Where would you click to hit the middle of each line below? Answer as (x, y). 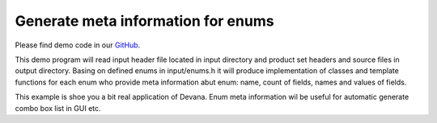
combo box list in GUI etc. (58, 108)
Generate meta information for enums (144, 21)
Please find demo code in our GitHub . (78, 45)
